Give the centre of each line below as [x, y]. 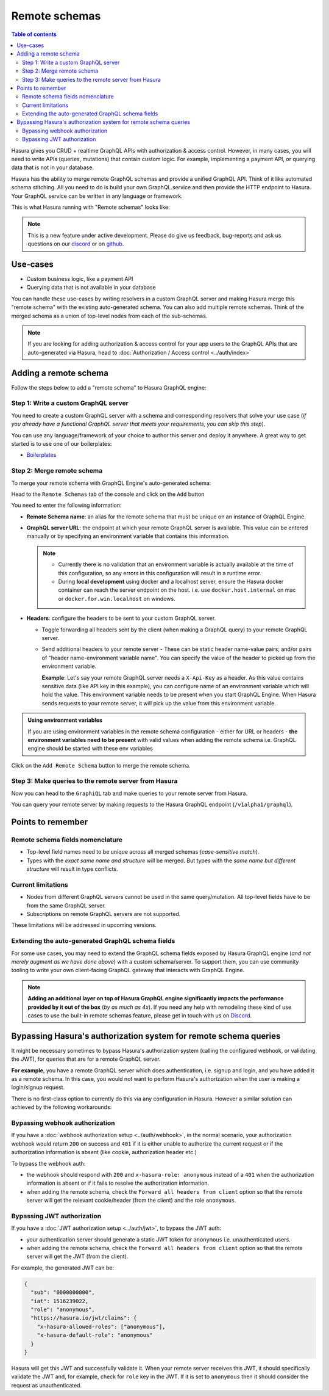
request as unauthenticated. [47, 1385]
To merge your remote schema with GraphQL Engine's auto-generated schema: [111, 483]
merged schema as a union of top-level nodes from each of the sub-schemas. [109, 316]
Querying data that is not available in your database [91, 288]
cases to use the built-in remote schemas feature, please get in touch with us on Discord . [140, 1015]
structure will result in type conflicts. [72, 869]
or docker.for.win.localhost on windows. [117, 598]
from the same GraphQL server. [66, 905]
